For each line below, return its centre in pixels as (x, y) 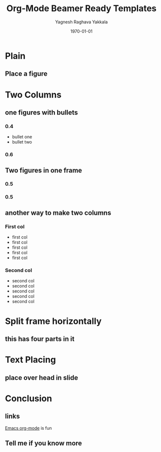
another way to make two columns (58, 213)
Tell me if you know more (44, 443)
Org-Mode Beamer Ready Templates (81, 8)
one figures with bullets (42, 112)
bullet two (22, 142)
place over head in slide (42, 378)
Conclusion (29, 398)
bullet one (22, 137)
